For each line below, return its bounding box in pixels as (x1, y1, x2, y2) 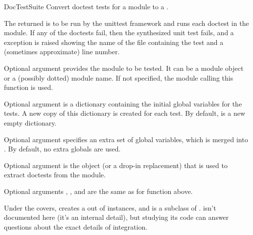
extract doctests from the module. (4, 170, 106, 180)
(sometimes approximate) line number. (4, 46, 120, 57)
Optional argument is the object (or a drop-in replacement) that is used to (4, 160, 228, 170)
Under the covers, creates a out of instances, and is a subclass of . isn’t (4, 202, 216, 213)
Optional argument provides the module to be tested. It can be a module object (4, 63, 244, 73)
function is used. (4, 82, 53, 92)
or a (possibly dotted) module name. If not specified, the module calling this (4, 72, 233, 83)
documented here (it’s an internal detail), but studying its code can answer (4, 212, 229, 222)
